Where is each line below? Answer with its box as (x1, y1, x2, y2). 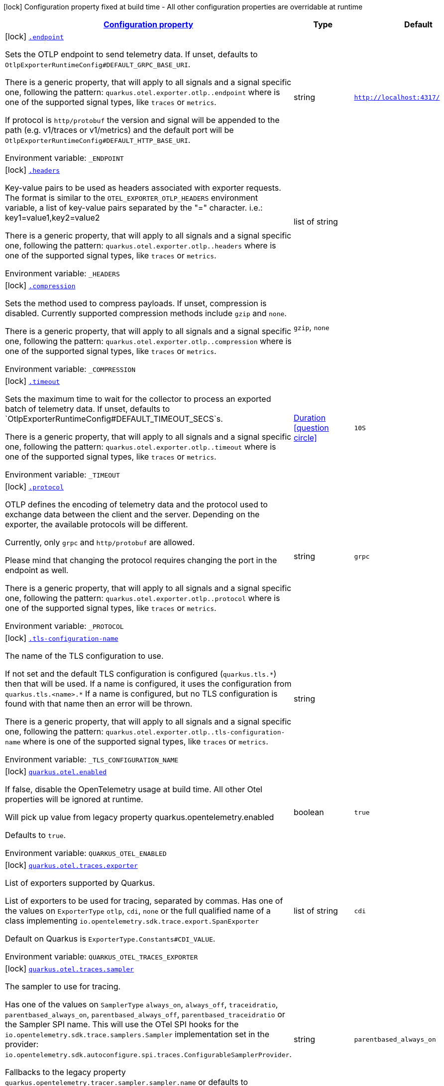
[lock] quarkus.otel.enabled (5, 766, 107, 776)
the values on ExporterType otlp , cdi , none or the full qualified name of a (5, 906, 271, 916)
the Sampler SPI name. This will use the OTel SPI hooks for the (5, 1019, 239, 1029)
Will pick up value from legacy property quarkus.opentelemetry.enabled (5, 812, 274, 822)
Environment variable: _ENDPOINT (5, 153, 124, 163)
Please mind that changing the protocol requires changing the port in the (5, 555, 277, 565)
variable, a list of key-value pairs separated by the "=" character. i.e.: (5, 203, 263, 213)
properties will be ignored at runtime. (5, 794, 143, 804)
